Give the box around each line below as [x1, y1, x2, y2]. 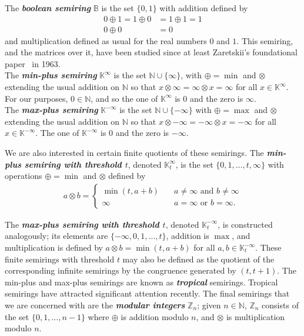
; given [197, 298, 221, 311]
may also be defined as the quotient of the [122, 252, 275, 265]
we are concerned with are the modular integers [5, 298, 185, 311]
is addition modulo [121, 310, 189, 322]
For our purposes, [5, 92, 68, 104]
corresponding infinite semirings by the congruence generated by [5, 264, 236, 277]
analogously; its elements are [5, 229, 108, 242]
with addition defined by [159, 2, 248, 14]
